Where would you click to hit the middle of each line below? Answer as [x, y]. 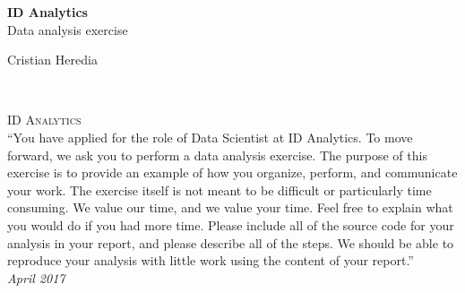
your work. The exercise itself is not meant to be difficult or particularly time [220, 190]
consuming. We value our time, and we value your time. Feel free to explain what [230, 207]
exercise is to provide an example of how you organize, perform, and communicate [232, 172]
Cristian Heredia [52, 60]
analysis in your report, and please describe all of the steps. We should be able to [231, 242]
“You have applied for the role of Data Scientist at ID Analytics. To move [210, 137]
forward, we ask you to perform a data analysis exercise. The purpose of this [217, 155]
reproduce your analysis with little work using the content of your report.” [211, 260]
